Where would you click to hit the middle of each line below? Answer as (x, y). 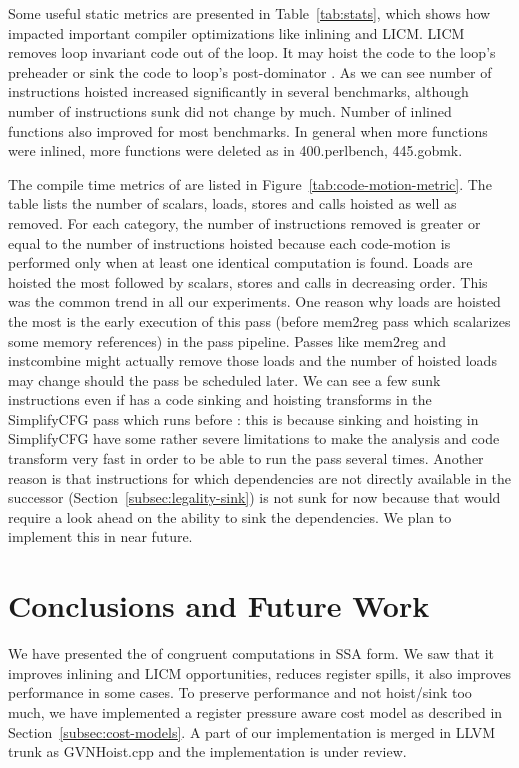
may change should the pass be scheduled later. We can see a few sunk (224, 379)
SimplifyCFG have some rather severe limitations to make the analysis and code (254, 438)
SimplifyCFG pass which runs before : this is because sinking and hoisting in (243, 418)
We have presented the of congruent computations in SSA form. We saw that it (251, 653)
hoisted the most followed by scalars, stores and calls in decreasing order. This (248, 281)
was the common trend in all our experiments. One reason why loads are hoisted (254, 301)
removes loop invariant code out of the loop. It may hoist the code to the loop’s (252, 52)
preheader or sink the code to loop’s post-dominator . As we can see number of (250, 71)
